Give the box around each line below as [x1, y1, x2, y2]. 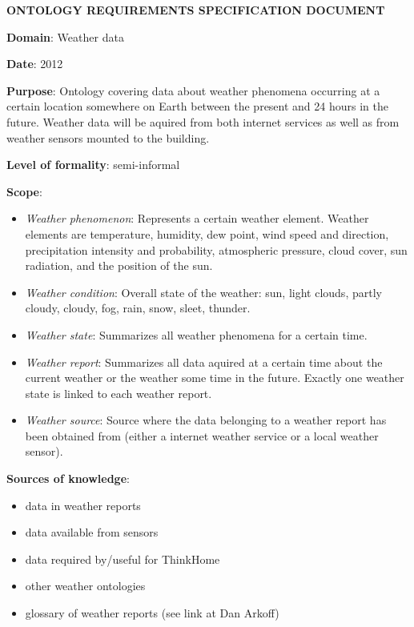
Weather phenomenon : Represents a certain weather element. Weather [25, 210, 369, 227]
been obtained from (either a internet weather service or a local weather [25, 427, 379, 444]
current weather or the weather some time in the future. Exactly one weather [25, 369, 404, 386]
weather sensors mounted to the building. [6, 129, 210, 146]
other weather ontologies [25, 577, 146, 594]
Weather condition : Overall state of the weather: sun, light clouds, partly [25, 283, 382, 300]
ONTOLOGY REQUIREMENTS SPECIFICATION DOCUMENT [6, 2, 385, 18]
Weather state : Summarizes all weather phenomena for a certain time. [25, 326, 368, 343]
